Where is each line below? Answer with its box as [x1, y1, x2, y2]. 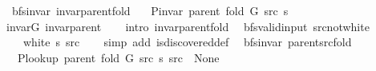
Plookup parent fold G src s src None [17, 49, 220, 65]
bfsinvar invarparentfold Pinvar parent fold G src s [11, 2, 289, 18]
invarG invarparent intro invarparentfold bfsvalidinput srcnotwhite [6, 18, 370, 34]
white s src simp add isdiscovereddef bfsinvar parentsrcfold [22, 34, 352, 50]
